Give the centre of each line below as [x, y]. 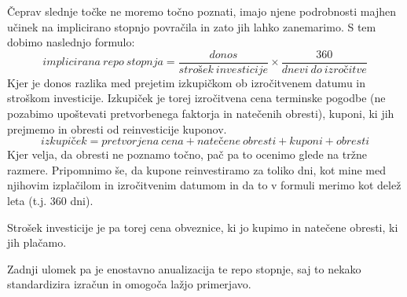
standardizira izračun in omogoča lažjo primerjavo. [129, 284]
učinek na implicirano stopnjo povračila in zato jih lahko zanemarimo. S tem [192, 26]
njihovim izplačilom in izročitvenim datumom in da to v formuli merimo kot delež [204, 185]
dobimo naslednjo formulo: [71, 42]
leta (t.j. [27, 200]
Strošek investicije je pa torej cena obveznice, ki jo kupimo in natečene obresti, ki [203, 227]
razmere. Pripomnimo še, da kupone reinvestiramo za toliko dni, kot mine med [196, 169]
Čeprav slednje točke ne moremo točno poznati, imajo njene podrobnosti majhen [202, 11]
